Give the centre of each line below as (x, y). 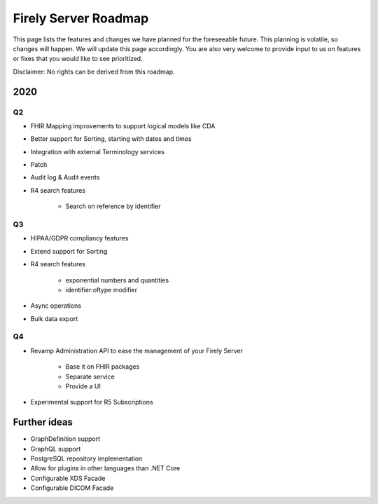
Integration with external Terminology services (97, 151)
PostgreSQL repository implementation (86, 458)
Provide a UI (83, 386)
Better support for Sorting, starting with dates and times (111, 139)
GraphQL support (56, 449)
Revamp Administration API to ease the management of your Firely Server (137, 350)
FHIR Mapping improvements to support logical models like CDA (123, 125)
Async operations (56, 306)
